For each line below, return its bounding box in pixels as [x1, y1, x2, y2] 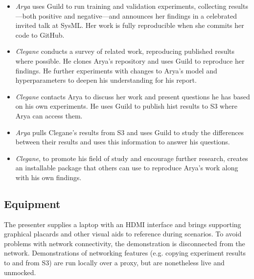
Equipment [4, 196, 61, 211]
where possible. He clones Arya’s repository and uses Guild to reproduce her [15, 55, 245, 66]
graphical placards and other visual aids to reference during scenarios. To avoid [4, 229, 242, 239]
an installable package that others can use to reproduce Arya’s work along [15, 163, 238, 173]
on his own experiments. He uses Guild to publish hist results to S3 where [15, 101, 237, 111]
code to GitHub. [15, 29, 65, 40]
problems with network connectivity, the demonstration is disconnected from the [4, 238, 245, 248]
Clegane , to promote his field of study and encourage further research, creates [15, 153, 248, 163]
